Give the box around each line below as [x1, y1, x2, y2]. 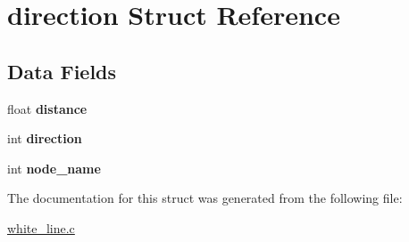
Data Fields [7, 57, 117, 85]
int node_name [7, 158, 101, 177]
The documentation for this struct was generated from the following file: [7, 189, 403, 207]
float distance [7, 99, 88, 117]
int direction [7, 129, 82, 148]
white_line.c [7, 218, 75, 237]
